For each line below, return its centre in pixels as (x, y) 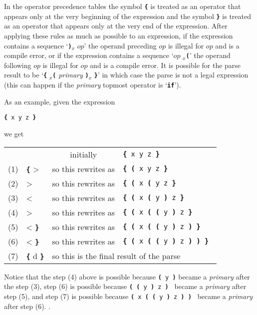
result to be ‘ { (26, 75)
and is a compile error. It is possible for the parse (165, 65)
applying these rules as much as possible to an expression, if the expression (119, 35)
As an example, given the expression (60, 101)
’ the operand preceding (120, 45)
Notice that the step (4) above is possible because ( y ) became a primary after (127, 276)
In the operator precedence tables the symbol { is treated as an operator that (123, 6)
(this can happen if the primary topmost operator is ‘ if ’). (93, 85)
